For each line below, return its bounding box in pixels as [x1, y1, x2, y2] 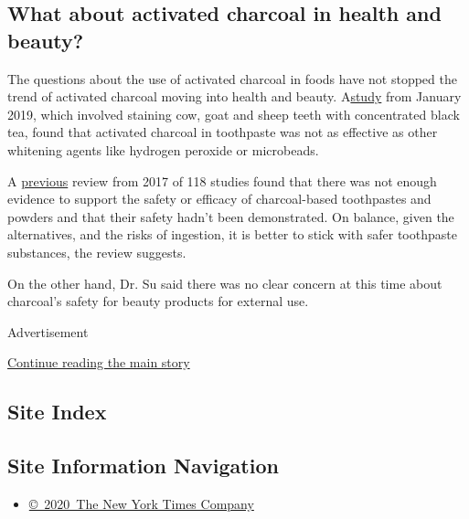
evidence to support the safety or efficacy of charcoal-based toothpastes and [7, 189, 432, 208]
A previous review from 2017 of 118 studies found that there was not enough [7, 171, 437, 190]
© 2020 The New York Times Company [28, 493, 254, 513]
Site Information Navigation [7, 451, 279, 480]
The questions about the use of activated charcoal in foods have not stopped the [7, 69, 457, 88]
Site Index [7, 397, 107, 426]
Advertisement [7, 322, 89, 341]
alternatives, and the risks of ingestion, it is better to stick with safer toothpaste [7, 225, 457, 244]
